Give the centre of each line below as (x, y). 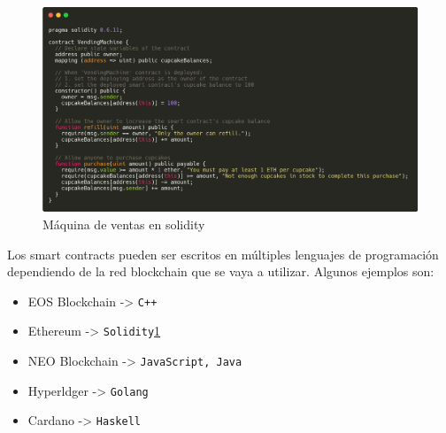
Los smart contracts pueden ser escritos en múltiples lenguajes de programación (223, 254)
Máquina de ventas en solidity (124, 224)
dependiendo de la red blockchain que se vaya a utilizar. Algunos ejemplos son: (221, 271)
